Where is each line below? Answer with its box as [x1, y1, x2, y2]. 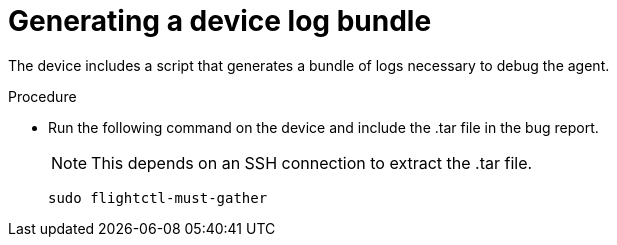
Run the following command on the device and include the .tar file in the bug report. [48, 118, 599, 136]
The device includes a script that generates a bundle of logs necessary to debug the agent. [8, 56, 610, 74]
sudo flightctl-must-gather [48, 189, 268, 206]
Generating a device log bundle [8, 4, 432, 38]
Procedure [8, 87, 77, 105]
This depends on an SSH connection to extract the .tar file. [91, 152, 533, 173]
